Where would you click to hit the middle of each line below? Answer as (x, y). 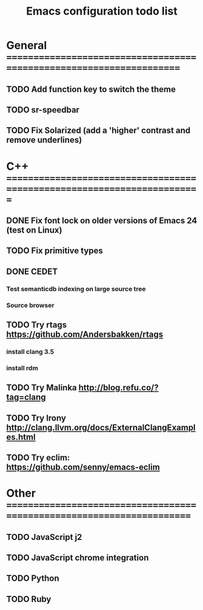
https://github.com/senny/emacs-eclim (83, 467)
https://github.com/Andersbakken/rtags (85, 334)
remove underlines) (44, 140)
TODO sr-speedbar (43, 110)
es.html (21, 437)
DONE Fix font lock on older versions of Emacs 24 (102, 220)
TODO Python (33, 579)
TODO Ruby (29, 599)
